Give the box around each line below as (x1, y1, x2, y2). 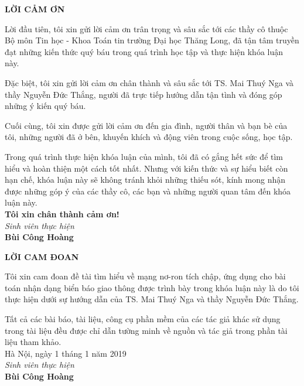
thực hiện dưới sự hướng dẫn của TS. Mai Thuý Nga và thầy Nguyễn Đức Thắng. (5, 293, 299, 305)
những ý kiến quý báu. (5, 100, 86, 112)
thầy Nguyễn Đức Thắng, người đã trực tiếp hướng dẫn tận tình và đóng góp (5, 88, 282, 100)
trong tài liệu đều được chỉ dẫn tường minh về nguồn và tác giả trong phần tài (5, 324, 288, 336)
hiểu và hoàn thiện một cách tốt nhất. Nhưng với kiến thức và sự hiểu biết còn (5, 162, 288, 174)
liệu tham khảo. (5, 336, 62, 348)
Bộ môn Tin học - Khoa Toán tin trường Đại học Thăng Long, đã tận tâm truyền (5, 34, 299, 46)
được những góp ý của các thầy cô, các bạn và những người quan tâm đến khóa (5, 185, 291, 197)
